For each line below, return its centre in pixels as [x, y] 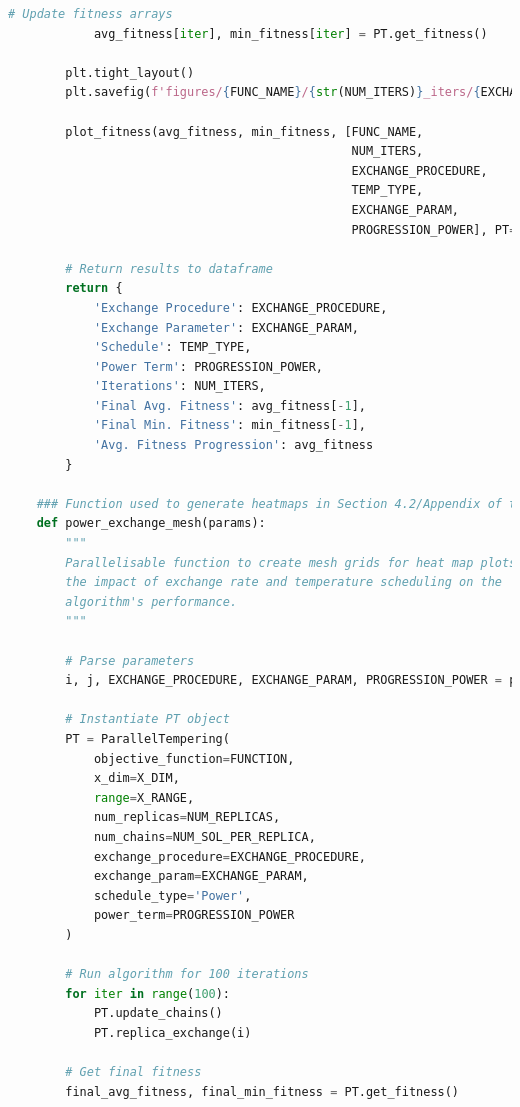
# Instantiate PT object [147, 719]
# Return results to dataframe [169, 268]
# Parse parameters [130, 660]
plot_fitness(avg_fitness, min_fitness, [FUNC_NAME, [244, 131]
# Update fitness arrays [90, 14]
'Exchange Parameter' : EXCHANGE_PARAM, [226, 327]
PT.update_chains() [158, 1013]
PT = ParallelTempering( [147, 738]
